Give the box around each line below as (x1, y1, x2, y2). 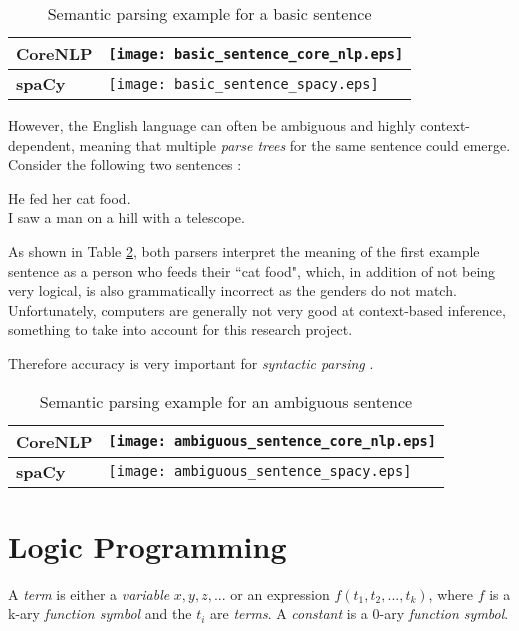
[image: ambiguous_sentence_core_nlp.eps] (108, 433, 436, 450)
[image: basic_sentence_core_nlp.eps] (108, 45, 404, 62)
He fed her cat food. (8, 187, 131, 208)
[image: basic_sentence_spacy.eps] (108, 75, 379, 92)
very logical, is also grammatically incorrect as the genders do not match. (8, 280, 457, 301)
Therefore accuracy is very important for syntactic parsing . (8, 352, 374, 373)
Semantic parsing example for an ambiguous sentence (39, 389, 413, 413)
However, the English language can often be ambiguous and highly (8, 115, 416, 135)
